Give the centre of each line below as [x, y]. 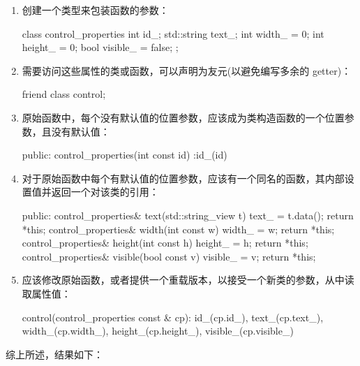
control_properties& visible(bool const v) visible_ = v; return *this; [169, 256]
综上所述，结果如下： [54, 354]
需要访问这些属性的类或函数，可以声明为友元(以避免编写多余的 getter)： [187, 70]
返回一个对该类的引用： [105, 192]
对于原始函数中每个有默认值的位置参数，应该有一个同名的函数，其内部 [183, 178]
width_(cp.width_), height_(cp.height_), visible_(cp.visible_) [158, 331]
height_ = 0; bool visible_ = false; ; [100, 47]
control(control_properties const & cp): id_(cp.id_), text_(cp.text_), [173, 317]
